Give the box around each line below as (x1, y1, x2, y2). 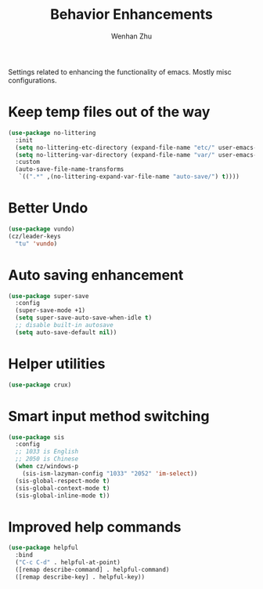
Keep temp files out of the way (8, 104, 211, 121)
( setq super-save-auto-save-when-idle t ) (15, 314, 153, 322)
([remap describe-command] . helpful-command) (15, 565, 170, 573)
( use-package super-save (8, 292, 89, 300)
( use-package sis (8, 433, 65, 441)
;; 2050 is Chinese (15, 455, 79, 464)
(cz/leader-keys (8, 232, 61, 240)
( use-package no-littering (8, 129, 96, 136)
